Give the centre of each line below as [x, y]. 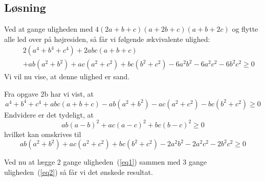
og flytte [245, 29]
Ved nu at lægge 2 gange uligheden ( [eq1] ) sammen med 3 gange [105, 162]
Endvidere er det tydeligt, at [49, 114]
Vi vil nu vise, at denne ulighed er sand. [67, 76]
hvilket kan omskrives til [43, 134]
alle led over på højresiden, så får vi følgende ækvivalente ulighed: [107, 39]
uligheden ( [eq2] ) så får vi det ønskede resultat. [79, 172]
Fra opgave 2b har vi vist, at [49, 94]
